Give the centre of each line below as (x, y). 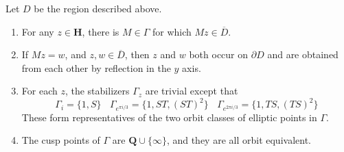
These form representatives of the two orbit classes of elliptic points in (169, 117)
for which (172, 31)
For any (38, 31)
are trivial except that (192, 91)
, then (137, 54)
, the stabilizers (97, 91)
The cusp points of (61, 140)
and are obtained (303, 54)
